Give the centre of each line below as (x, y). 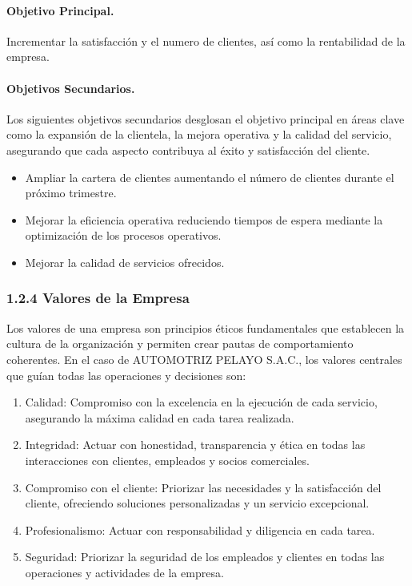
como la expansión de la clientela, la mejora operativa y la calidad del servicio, (199, 134)
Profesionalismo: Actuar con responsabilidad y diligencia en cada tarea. (200, 529)
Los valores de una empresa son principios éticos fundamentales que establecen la (206, 327)
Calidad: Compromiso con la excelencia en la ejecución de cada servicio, (201, 402)
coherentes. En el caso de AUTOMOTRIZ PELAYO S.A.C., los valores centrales (204, 359)
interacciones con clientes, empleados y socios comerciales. (167, 460)
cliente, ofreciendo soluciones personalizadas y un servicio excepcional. (197, 503)
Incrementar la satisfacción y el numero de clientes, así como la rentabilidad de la (206, 40)
